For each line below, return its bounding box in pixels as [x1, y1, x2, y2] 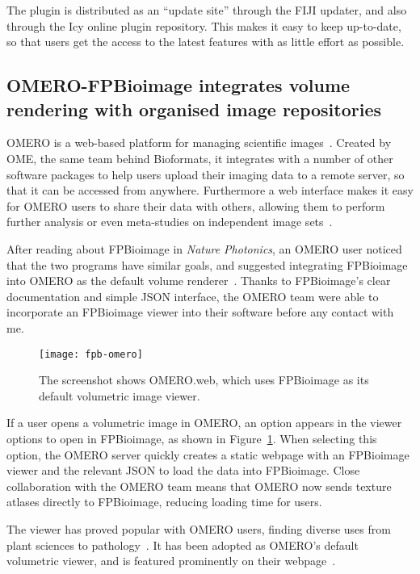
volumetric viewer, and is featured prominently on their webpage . [6, 552, 336, 569]
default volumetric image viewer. [39, 387, 200, 404]
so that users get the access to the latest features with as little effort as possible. [6, 33, 405, 50]
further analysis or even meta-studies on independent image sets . [6, 213, 333, 230]
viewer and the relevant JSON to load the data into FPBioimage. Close [6, 462, 360, 479]
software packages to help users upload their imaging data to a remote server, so [6, 165, 405, 182]
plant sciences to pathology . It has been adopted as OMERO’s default [6, 536, 359, 553]
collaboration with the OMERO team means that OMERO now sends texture [6, 477, 392, 494]
